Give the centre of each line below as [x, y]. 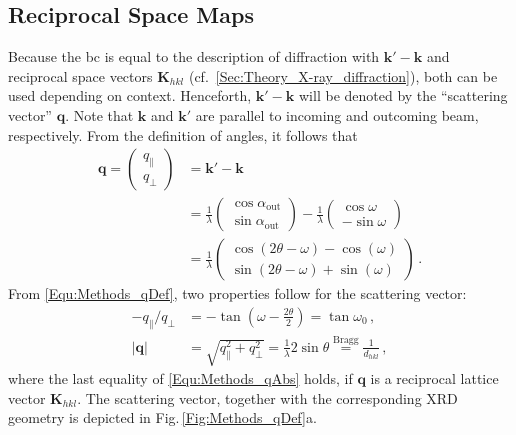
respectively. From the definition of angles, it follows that [183, 134]
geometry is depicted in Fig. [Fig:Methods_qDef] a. [162, 417]
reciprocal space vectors [80, 75]
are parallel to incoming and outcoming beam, [337, 114]
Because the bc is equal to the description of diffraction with [194, 56]
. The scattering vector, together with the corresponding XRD [267, 397]
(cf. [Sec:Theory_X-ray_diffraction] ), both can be [343, 75]
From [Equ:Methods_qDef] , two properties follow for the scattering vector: [237, 293]
